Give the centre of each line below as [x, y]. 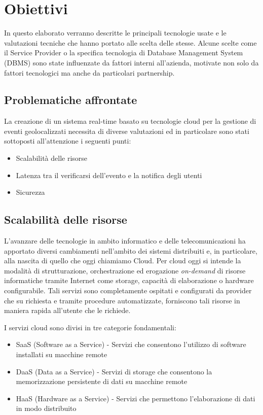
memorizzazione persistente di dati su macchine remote [102, 381]
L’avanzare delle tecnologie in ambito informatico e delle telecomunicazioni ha [125, 241]
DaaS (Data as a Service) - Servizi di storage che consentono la [114, 371]
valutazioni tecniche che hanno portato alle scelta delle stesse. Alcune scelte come [130, 42]
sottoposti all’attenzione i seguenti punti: [68, 141]
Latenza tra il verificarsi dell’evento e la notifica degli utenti [109, 175]
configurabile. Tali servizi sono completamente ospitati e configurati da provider [128, 290]
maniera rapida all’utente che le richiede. [67, 310]
